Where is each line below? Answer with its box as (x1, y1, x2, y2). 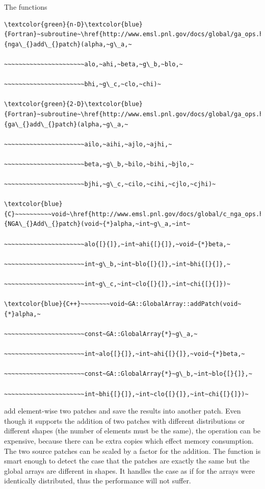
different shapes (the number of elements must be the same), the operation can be (4, 425, 260, 436)
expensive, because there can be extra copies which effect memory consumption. (4, 435, 254, 446)
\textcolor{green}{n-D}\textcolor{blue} (4, 20, 143, 28)
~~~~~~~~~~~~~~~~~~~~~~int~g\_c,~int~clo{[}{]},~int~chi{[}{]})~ (4, 280, 230, 288)
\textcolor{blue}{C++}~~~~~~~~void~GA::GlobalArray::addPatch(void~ (4, 300, 242, 308)
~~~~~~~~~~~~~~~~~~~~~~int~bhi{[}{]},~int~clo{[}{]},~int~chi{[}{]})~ (4, 390, 249, 398)
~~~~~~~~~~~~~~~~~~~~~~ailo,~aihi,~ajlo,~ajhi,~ (4, 140, 172, 148)
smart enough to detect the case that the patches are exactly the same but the (4, 455, 250, 466)
